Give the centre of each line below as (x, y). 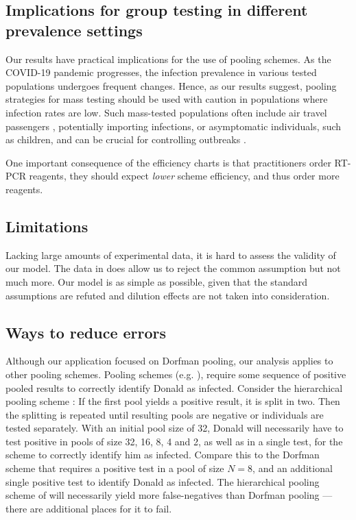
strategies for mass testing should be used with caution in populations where (167, 99)
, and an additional (293, 468)
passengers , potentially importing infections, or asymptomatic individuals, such (174, 126)
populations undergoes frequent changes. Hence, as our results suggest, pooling (171, 85)
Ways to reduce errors (86, 332)
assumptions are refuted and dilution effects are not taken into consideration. (168, 295)
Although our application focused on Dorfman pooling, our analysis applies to (169, 361)
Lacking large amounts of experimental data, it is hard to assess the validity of (171, 255)
